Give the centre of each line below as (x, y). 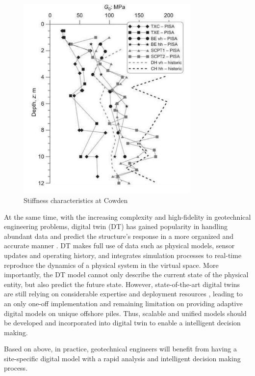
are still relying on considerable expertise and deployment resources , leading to (123, 294)
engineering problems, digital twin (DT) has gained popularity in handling (116, 226)
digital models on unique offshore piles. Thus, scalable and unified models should (125, 313)
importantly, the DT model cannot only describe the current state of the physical (126, 275)
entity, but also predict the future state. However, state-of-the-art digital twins (122, 284)
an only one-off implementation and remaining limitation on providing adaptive (123, 303)
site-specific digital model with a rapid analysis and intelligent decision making (122, 358)
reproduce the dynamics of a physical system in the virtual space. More (111, 265)
